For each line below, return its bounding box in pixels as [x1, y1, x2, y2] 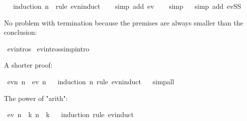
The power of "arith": [4, 93, 68, 103]
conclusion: [4, 27, 37, 37]
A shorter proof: [4, 60, 53, 70]
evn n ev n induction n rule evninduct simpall [7, 76, 174, 86]
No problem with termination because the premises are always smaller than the [4, 17, 244, 27]
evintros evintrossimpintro [7, 43, 90, 53]
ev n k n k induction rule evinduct [7, 109, 134, 120]
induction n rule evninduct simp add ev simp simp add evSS [13, 1, 242, 11]
